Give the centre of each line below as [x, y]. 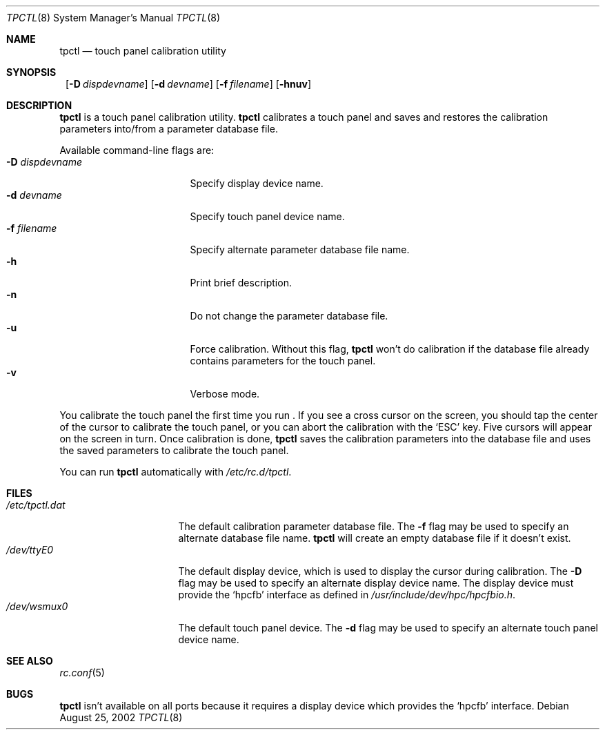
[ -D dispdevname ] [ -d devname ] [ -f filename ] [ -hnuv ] [188, 84]
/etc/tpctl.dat [36, 505]
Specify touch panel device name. [267, 216]
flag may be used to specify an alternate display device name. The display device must [376, 583]
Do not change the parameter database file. [289, 316]
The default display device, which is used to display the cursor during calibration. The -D [380, 571]
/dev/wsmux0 [37, 606]
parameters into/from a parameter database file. [169, 129]
